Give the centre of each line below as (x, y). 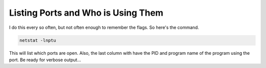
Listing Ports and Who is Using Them (86, 13)
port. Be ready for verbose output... (45, 60)
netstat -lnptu (38, 40)
